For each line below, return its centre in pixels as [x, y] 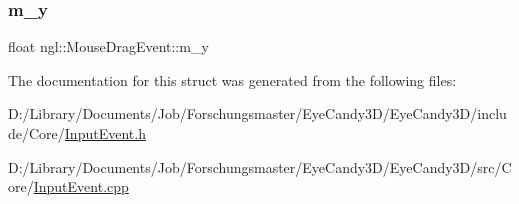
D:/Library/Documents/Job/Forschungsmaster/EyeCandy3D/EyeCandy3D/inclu [257, 113]
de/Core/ [36, 133]
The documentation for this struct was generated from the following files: [232, 79]
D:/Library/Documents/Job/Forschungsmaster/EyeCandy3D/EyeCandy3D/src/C [260, 166]
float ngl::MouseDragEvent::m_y [108, 46]
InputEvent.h [105, 133]
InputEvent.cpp [81, 186]
